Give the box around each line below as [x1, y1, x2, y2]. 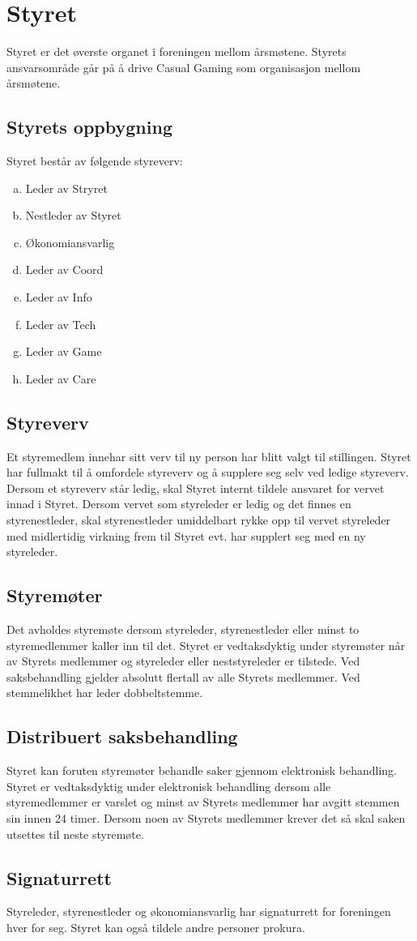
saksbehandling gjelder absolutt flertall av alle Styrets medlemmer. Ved [6, 668, 360, 685]
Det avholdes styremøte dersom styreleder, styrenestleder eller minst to [6, 621, 360, 638]
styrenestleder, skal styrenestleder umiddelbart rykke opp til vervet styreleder [6, 511, 391, 528]
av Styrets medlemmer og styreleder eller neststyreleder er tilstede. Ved [6, 652, 360, 669]
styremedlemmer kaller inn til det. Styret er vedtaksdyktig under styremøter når [6, 636, 406, 653]
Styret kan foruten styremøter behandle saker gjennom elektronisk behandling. [6, 762, 397, 779]
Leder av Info [25, 289, 92, 306]
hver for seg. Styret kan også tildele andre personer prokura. [6, 918, 305, 935]
